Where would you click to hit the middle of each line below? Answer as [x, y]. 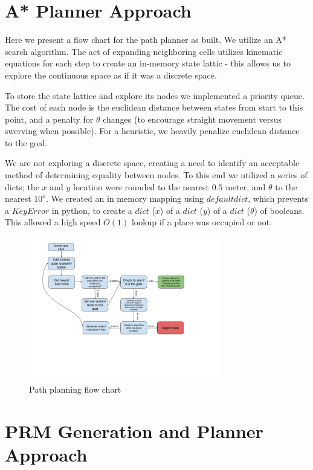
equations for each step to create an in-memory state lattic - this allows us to [148, 63]
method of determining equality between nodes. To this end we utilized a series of [156, 175]
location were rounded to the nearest [141, 186]
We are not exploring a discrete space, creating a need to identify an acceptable [152, 163]
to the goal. [26, 142]
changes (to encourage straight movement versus [192, 119]
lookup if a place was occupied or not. [202, 222]
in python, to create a [92, 210]
